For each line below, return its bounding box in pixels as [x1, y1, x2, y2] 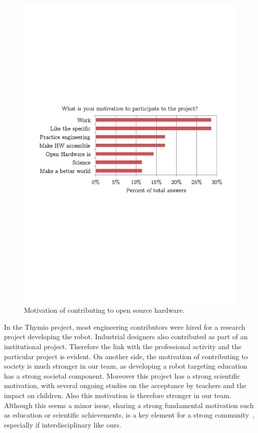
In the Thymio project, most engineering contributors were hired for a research [4, 321, 246, 332]
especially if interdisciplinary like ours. [4, 419, 121, 430]
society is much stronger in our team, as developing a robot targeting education [4, 361, 248, 371]
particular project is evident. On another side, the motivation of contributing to [4, 351, 248, 361]
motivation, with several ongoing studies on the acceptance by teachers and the [4, 380, 247, 391]
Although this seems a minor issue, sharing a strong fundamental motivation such [4, 400, 254, 410]
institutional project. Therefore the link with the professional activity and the [4, 341, 242, 352]
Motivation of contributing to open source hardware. [24, 305, 185, 315]
